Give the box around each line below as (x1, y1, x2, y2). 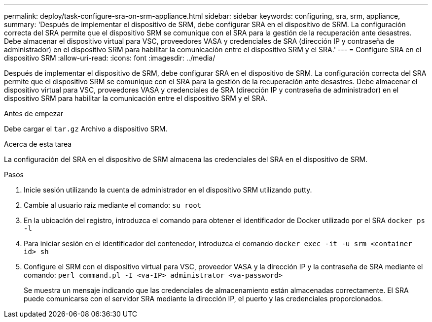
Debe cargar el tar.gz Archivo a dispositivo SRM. (4, 125, 168, 133)
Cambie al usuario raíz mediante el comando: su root (24, 201, 202, 209)
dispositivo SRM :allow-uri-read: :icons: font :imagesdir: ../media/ (4, 54, 216, 62)
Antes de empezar (4, 109, 64, 118)
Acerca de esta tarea (4, 140, 72, 148)
